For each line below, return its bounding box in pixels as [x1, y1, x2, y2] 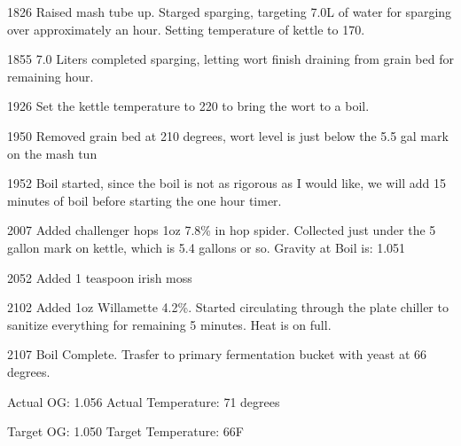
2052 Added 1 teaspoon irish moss [7, 268, 192, 286]
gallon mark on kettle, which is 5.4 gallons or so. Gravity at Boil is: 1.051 [7, 238, 406, 256]
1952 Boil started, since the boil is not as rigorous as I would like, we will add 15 [7, 174, 447, 192]
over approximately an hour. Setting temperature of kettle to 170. [7, 20, 365, 38]
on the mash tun [7, 144, 98, 162]
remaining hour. [7, 67, 94, 85]
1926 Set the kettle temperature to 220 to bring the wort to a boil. [7, 97, 370, 115]
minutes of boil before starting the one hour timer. [7, 191, 282, 209]
